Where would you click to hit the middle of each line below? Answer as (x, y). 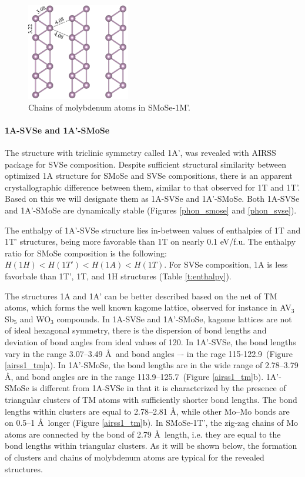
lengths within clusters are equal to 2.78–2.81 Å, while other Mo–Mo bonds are (147, 411)
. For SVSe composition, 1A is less (226, 264)
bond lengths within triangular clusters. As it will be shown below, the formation (151, 446)
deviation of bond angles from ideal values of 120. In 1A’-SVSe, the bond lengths (150, 342)
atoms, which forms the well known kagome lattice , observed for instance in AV (148, 307)
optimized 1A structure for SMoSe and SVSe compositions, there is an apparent (149, 176)
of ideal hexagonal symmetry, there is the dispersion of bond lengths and (136, 330)
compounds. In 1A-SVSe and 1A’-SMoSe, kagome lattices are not (174, 318)
